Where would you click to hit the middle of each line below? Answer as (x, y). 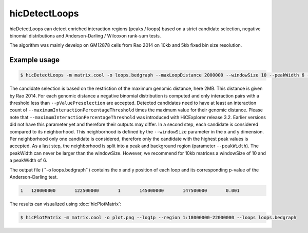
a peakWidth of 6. (28, 160)
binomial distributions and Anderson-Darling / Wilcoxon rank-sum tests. (85, 35)
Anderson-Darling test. (34, 177)
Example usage (35, 60)
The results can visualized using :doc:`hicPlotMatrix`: (65, 204)
